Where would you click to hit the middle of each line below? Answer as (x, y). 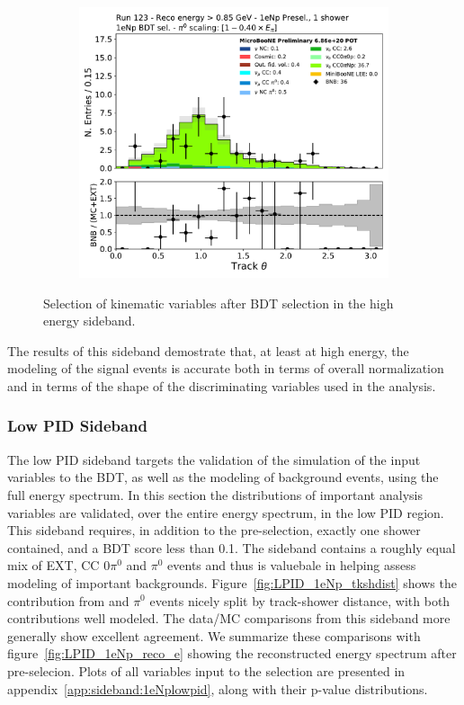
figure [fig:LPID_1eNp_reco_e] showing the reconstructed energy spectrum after (232, 653)
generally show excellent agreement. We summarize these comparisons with (214, 635)
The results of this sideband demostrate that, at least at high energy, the (208, 350)
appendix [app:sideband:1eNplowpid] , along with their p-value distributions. (218, 688)
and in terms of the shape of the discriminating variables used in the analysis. (222, 385)
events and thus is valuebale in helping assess (292, 565)
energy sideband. (89, 321)
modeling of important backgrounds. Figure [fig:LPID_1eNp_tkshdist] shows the (232, 582)
